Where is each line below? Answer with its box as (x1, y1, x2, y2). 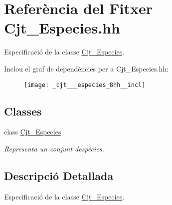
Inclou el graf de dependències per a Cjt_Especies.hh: (4, 63, 169, 73)
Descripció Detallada (4, 167, 114, 183)
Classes (4, 103, 42, 118)
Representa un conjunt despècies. (4, 143, 104, 153)
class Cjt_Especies (4, 126, 61, 137)
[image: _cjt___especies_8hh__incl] (24, 81, 146, 88)
